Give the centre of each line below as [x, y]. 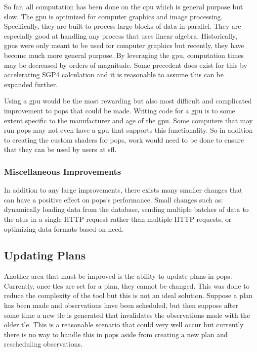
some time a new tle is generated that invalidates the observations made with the [127, 315]
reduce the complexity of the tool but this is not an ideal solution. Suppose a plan [128, 295]
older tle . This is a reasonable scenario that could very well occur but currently [124, 325]
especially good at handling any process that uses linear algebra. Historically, [121, 35]
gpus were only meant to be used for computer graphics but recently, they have [124, 45]
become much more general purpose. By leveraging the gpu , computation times [124, 55]
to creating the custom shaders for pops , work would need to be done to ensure [124, 139]
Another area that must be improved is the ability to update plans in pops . [118, 276]
